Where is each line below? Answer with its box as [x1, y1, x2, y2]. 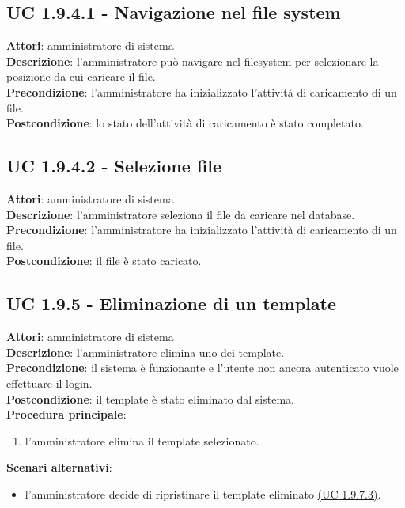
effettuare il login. [6, 374, 93, 391]
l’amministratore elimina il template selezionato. [25, 432, 259, 449]
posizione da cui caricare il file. [6, 68, 156, 85]
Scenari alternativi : [6, 459, 112, 476]
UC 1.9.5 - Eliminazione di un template [6, 291, 337, 316]
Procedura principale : [6, 406, 127, 423]
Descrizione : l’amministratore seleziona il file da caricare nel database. [6, 206, 355, 222]
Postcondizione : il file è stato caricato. [6, 252, 202, 269]
